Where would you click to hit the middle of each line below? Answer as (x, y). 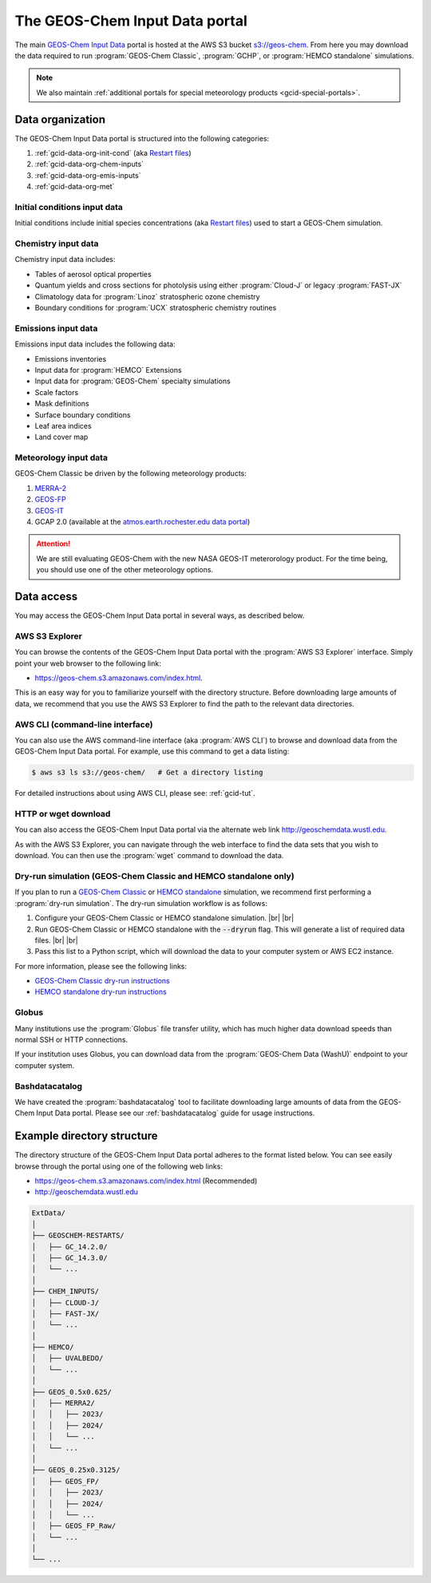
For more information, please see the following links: (101, 966)
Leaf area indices (63, 425)
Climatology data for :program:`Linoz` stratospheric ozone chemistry (147, 296)
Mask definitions (62, 404)
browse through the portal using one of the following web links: (119, 1166)
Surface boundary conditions (83, 414)
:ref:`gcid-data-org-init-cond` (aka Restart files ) (113, 153)
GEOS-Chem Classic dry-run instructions (103, 981)
